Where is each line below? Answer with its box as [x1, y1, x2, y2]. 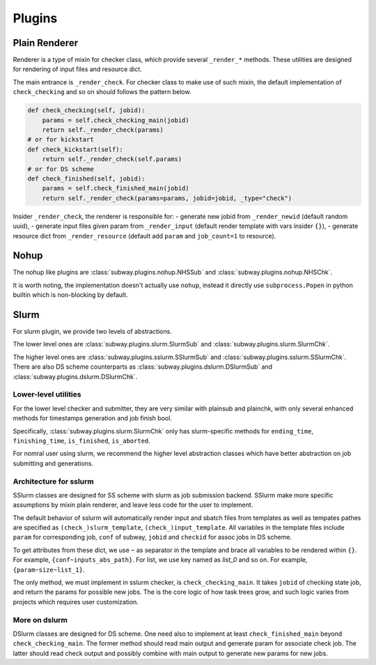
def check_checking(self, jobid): [27, 107, 146, 114]
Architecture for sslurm [13, 476, 94, 486]
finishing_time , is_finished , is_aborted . [13, 436, 151, 445]
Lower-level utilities [13, 390, 81, 399]
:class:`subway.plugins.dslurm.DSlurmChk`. [13, 372, 138, 381]
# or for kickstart [27, 136, 94, 144]
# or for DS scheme [27, 165, 94, 173]
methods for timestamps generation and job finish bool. [13, 414, 172, 422]
